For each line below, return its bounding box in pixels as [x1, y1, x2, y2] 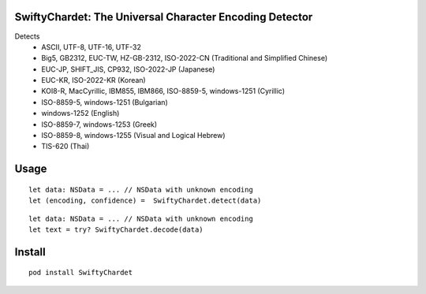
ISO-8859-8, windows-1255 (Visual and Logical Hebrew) [41, 131, 226, 140]
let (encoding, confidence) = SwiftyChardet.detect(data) [28, 196, 262, 205]
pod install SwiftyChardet [28, 268, 133, 277]
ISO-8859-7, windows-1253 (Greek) [41, 119, 158, 129]
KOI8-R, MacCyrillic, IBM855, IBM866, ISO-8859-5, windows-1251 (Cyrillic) [41, 87, 286, 96]
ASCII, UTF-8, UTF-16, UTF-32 [41, 42, 142, 51]
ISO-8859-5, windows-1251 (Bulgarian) [41, 97, 169, 106]
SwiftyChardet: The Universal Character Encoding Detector [14, 10, 313, 24]
